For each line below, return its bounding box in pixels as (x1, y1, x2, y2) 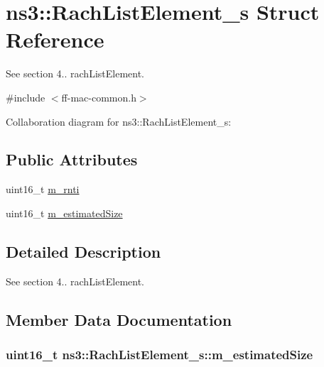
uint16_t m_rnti (6, 182, 80, 197)
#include (6, 89, 45, 104)
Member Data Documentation (6, 308, 232, 330)
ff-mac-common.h (61, 89, 136, 104)
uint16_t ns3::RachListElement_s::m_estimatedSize (6, 345, 313, 363)
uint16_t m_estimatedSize (6, 205, 123, 220)
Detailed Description (6, 240, 161, 262)
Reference (6, 25, 104, 54)
